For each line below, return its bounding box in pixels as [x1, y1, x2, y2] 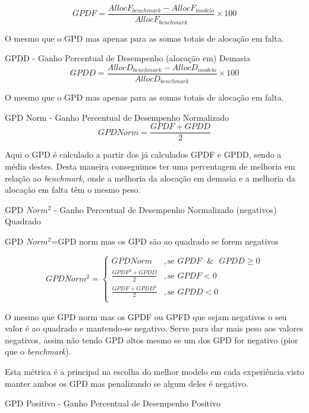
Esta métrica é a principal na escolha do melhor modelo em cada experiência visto [5, 365, 304, 378]
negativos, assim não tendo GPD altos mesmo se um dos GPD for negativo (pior [5, 333, 298, 346]
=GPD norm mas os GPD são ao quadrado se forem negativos [51, 235, 279, 248]
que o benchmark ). [5, 345, 71, 358]
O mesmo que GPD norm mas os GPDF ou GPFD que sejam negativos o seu [5, 310, 287, 323]
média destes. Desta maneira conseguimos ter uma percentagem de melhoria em [5, 160, 295, 173]
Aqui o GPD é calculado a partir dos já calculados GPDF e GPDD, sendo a [5, 148, 282, 161]
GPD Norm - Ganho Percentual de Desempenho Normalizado [5, 111, 229, 123]
